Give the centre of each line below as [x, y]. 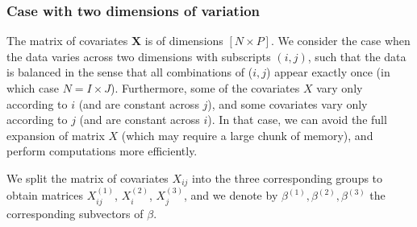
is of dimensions [184, 41]
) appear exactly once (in [328, 72]
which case [33, 88]
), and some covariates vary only [288, 103]
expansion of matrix [56, 135]
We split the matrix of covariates [88, 177]
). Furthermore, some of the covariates [205, 88]
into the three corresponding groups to [288, 177]
